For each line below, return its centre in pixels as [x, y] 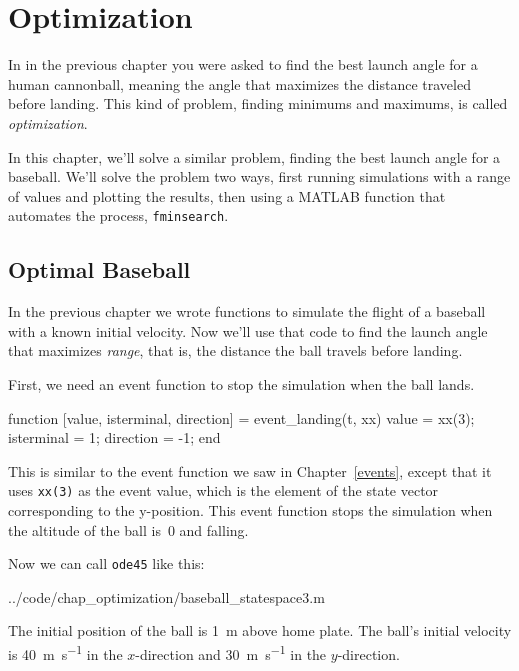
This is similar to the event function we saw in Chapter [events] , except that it [250, 470]
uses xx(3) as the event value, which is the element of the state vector [223, 490]
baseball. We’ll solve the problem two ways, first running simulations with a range [259, 176]
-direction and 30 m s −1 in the [231, 652]
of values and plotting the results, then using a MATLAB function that [227, 195]
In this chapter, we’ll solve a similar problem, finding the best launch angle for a [254, 156]
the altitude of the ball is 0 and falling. [128, 529]
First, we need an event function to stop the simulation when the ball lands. [241, 383]
